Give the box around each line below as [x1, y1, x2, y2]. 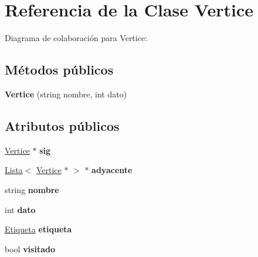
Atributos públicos [5, 116, 120, 134]
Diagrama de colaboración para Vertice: [5, 32, 148, 44]
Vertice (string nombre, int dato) [5, 87, 127, 100]
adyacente [91, 164, 133, 176]
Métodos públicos [5, 60, 114, 79]
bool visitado [5, 242, 55, 255]
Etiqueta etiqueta [5, 223, 72, 235]
